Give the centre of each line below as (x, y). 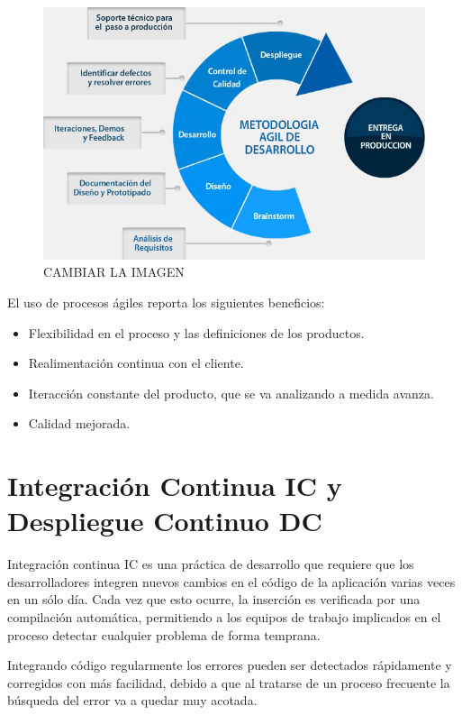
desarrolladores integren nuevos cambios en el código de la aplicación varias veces (231, 581)
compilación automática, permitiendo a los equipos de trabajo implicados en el (224, 616)
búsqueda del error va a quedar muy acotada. (132, 700)
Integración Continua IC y (175, 486)
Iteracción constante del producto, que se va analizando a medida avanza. (231, 393)
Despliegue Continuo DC (165, 521)
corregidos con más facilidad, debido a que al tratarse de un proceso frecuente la (229, 682)
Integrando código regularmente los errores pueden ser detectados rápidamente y (230, 665)
